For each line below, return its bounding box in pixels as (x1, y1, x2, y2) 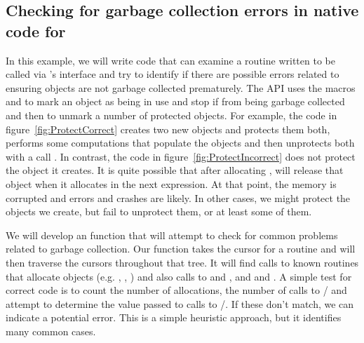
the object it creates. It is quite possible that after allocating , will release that (6, 163, 344, 177)
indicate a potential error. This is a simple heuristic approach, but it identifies (6, 310, 342, 325)
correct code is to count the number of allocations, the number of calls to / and (6, 283, 347, 297)
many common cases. (6, 323, 96, 338)
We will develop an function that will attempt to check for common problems (6, 227, 338, 242)
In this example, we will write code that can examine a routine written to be (6, 53, 335, 67)
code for (6, 20, 66, 41)
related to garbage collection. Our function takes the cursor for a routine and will (6, 241, 356, 256)
